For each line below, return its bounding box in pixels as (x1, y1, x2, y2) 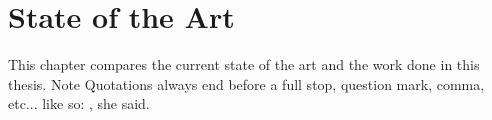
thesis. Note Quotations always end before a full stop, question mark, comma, (8, 73, 485, 94)
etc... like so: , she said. (8, 93, 150, 114)
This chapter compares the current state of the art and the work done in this (8, 54, 480, 75)
